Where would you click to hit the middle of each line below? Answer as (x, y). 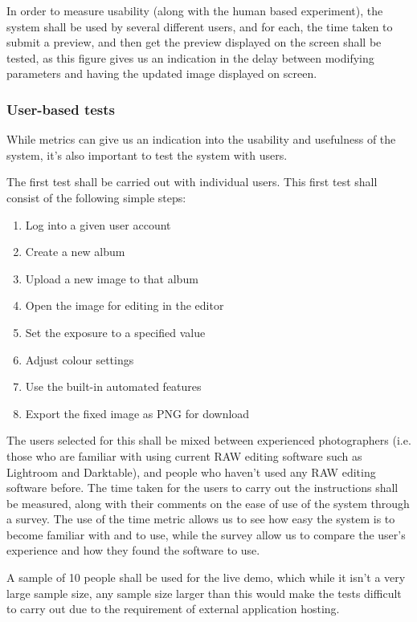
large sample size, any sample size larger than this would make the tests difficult (204, 593)
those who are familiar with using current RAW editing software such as (184, 455)
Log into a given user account (98, 224)
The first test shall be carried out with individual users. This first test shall (192, 182)
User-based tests (61, 109)
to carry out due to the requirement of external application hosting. (173, 609)
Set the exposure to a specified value (115, 332)
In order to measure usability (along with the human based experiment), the (195, 10)
